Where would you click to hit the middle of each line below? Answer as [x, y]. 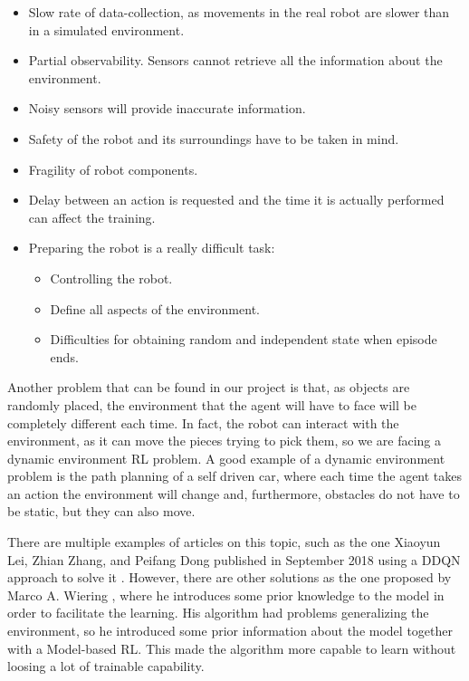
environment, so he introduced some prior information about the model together [230, 631]
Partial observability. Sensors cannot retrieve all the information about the [235, 60]
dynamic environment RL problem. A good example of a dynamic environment [226, 458]
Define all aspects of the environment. [155, 308]
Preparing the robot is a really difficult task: [152, 248]
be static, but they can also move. [101, 511]
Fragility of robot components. [113, 169]
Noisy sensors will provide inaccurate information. [167, 108]
